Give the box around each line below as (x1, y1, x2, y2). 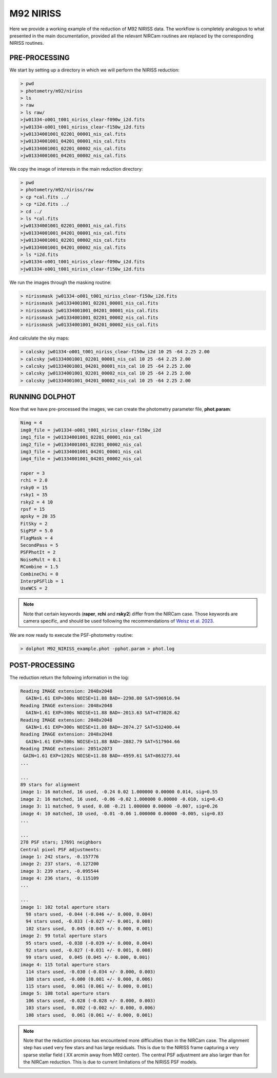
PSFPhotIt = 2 (20, 549, 56, 555)
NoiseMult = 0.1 (20, 556, 62, 563)
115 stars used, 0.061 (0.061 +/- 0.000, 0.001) (26, 983, 153, 989)
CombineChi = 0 (20, 571, 58, 577)
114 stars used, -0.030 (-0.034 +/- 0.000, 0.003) (26, 969, 156, 975)
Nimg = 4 (20, 420, 43, 426)
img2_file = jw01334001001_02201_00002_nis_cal (20, 441, 142, 447)
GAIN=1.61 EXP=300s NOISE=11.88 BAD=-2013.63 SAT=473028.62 (26, 710, 180, 716)
